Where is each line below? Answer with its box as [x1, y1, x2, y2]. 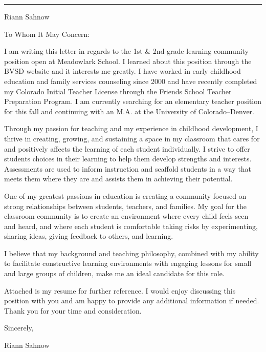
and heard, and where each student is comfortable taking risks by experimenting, [4, 220, 258, 231]
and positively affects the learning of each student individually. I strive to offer [4, 143, 250, 154]
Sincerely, [4, 322, 34, 333]
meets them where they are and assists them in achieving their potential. [4, 173, 233, 184]
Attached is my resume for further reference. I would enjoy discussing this [4, 285, 236, 296]
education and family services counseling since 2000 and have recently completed [4, 75, 257, 86]
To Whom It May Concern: [4, 28, 90, 39]
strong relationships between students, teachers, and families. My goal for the [4, 200, 247, 211]
